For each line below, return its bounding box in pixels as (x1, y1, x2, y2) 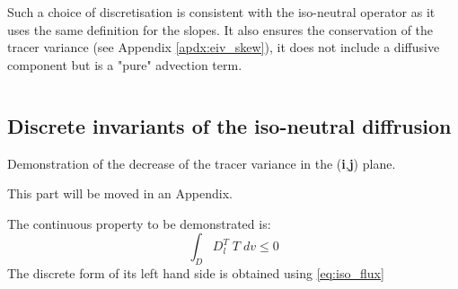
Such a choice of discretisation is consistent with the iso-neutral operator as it (7, 3, 436, 21)
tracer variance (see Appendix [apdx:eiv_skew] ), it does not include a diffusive (7, 38, 440, 57)
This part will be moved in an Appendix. (7, 184, 233, 203)
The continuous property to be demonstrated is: (7, 214, 271, 232)
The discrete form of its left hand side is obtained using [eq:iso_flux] (7, 264, 384, 283)
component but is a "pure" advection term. (7, 55, 242, 74)
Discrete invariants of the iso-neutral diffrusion (7, 111, 452, 139)
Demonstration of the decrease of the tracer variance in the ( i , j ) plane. (7, 153, 396, 172)
